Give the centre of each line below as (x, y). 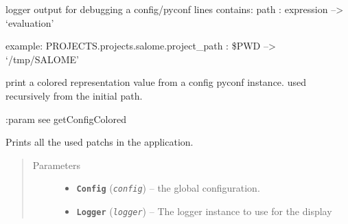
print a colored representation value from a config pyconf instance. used (156, 82)
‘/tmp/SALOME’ (42, 59)
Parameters (56, 165)
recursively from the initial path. (74, 95)
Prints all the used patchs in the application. (100, 142)
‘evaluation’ (30, 22)
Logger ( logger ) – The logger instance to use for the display (204, 211)
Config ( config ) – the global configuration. (168, 188)
